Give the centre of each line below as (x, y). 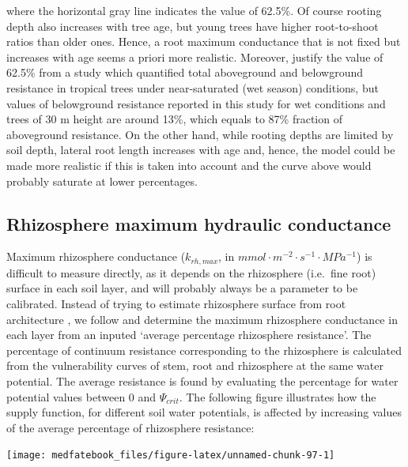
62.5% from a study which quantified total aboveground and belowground (185, 72)
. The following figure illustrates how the (278, 396)
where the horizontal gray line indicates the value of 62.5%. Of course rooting (194, 10)
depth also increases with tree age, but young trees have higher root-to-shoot (193, 26)
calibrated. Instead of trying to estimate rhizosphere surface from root (176, 303)
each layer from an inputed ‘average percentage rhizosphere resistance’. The (189, 335)
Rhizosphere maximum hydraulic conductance (199, 223)
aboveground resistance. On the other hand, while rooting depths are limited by (200, 134)
